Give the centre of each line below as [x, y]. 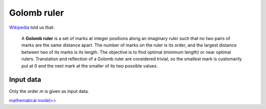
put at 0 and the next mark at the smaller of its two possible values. [90, 65]
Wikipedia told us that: [32, 27]
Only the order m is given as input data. [49, 91]
